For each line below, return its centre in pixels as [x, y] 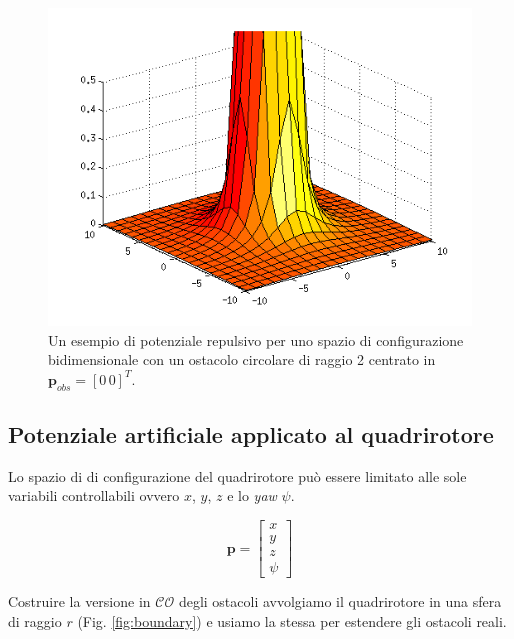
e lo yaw [252, 495]
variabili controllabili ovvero [94, 495]
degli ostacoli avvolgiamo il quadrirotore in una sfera [340, 601]
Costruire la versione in [79, 601]
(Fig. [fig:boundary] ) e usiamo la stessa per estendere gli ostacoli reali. [292, 620]
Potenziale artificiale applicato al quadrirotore [251, 433]
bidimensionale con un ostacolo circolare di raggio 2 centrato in [242, 359]
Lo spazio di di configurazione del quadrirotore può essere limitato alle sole [237, 475]
